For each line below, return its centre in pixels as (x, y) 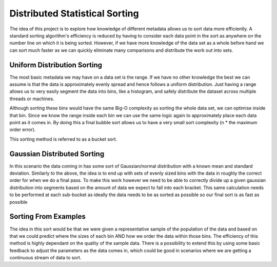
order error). (23, 130)
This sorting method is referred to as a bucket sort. (63, 139)
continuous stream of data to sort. (45, 258)
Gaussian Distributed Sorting (57, 154)
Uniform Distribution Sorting (56, 65)
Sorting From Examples (47, 216)
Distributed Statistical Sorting (74, 13)
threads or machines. (32, 99)
